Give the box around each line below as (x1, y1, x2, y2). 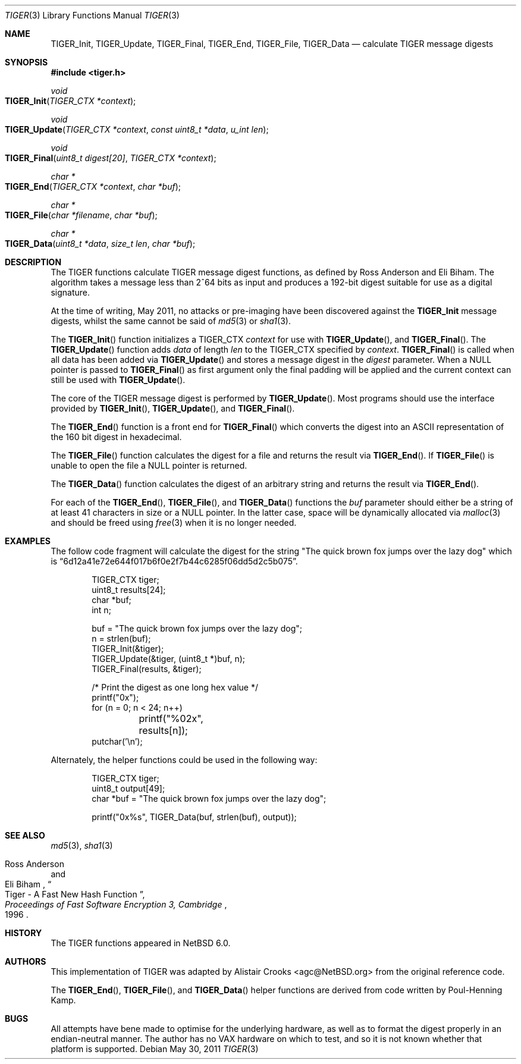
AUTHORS (5, 956, 46, 966)
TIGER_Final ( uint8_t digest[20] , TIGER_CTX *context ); (5, 153, 216, 163)
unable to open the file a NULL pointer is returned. (51, 460, 247, 470)
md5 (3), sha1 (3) (51, 840, 113, 850)
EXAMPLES (5, 536, 51, 546)
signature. (51, 287, 90, 297)
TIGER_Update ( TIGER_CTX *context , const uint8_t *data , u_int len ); (5, 124, 269, 134)
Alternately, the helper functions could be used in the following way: (51, 755, 318, 765)
